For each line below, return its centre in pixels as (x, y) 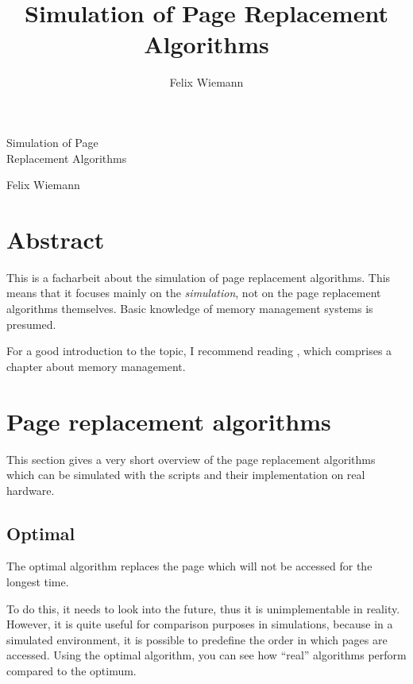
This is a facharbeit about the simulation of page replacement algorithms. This (199, 277)
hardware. (31, 490)
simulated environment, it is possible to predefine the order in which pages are (197, 639)
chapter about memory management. (96, 366)
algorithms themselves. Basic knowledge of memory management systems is (190, 308)
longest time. (38, 582)
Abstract (56, 239)
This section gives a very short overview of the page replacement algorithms (191, 459)
